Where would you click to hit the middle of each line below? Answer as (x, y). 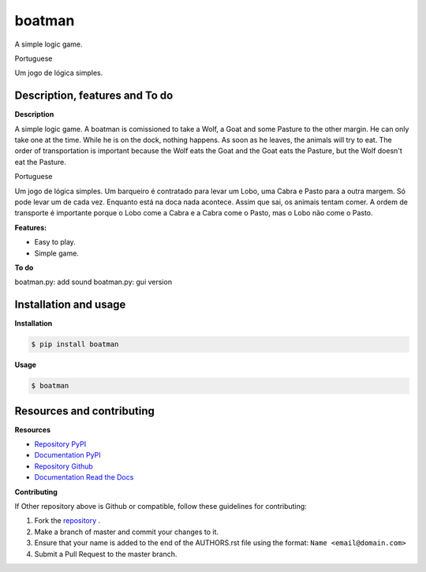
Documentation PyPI (68, 455)
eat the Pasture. (40, 162)
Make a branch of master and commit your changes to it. (127, 532)
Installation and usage (70, 305)
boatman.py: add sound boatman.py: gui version (93, 282)
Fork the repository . (67, 521)
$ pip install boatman (75, 344)
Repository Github (64, 466)
